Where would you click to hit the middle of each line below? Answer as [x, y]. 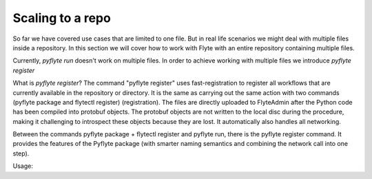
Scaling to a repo [62, 18]
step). [21, 153]
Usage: [23, 166]
